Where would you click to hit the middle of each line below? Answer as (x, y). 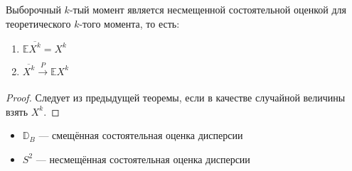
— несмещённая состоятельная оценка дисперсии (143, 159)
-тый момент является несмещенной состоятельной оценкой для (208, 9)
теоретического (38, 23)
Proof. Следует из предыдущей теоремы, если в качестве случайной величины (176, 98)
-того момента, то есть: (129, 23)
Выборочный (33, 9)
